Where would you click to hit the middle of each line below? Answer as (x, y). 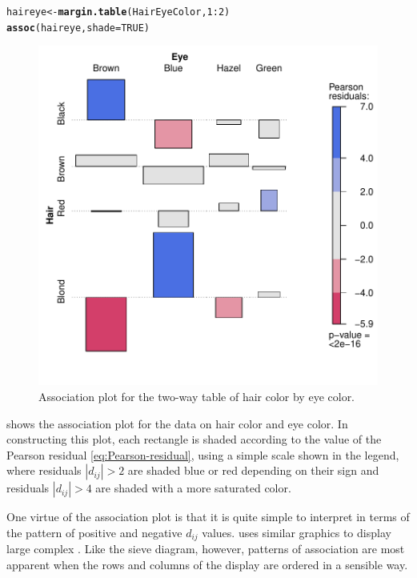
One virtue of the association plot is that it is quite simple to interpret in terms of (208, 517)
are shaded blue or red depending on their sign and (253, 470)
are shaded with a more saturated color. (193, 488)
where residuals (44, 470)
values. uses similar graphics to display (297, 532)
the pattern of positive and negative (94, 532)
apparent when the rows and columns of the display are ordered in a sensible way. (207, 564)
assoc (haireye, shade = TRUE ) (78, 28)
